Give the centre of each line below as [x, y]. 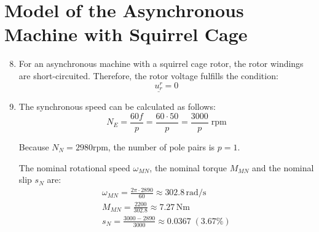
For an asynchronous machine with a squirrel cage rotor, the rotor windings [161, 64]
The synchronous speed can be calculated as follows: [117, 106]
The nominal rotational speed [74, 167]
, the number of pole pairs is [161, 146]
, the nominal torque [188, 167]
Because [34, 146]
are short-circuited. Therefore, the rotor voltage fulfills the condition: [148, 75]
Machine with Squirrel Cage [126, 34]
